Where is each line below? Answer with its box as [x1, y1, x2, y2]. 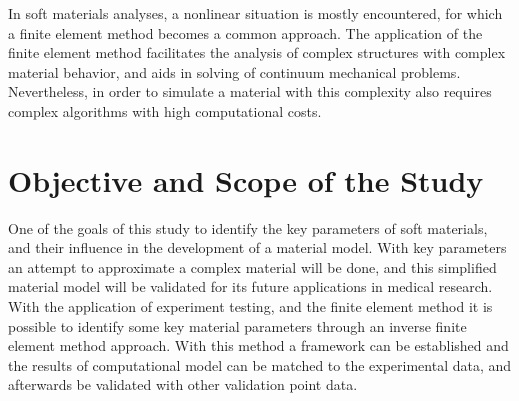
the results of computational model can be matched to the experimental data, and [8, 354, 512, 375]
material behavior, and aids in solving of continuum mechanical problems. [8, 61, 461, 82]
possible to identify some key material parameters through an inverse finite [8, 315, 467, 336]
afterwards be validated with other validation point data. [8, 374, 358, 395]
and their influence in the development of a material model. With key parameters [8, 237, 507, 258]
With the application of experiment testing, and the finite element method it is [8, 296, 493, 317]
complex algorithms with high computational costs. [8, 100, 322, 121]
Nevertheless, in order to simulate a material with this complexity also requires [8, 81, 492, 102]
